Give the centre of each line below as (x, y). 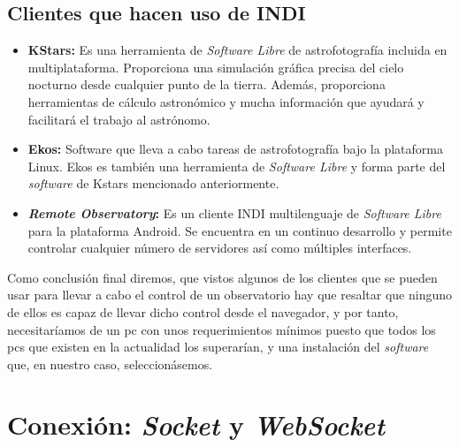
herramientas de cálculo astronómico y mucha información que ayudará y (226, 101)
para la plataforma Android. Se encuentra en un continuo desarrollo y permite (240, 230)
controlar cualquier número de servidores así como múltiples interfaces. (220, 248)
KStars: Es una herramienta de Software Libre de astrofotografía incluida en (237, 50)
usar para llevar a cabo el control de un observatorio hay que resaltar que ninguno (230, 295)
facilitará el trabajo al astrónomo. (119, 119)
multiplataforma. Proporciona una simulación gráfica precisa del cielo (216, 67)
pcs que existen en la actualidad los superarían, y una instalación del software (218, 347)
